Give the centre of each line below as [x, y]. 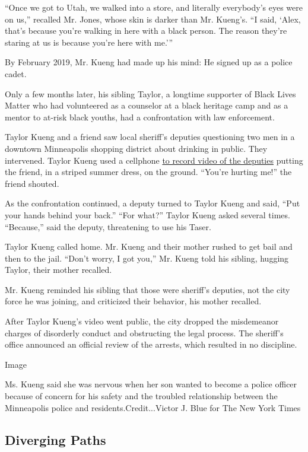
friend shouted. [32, 183]
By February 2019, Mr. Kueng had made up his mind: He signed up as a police [149, 62]
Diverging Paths [55, 439]
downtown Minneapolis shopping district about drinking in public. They [136, 148]
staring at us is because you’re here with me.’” [89, 42]
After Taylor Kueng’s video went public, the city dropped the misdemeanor [142, 321]
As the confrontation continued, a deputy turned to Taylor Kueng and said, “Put [153, 203]
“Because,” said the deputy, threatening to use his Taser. [108, 226]
